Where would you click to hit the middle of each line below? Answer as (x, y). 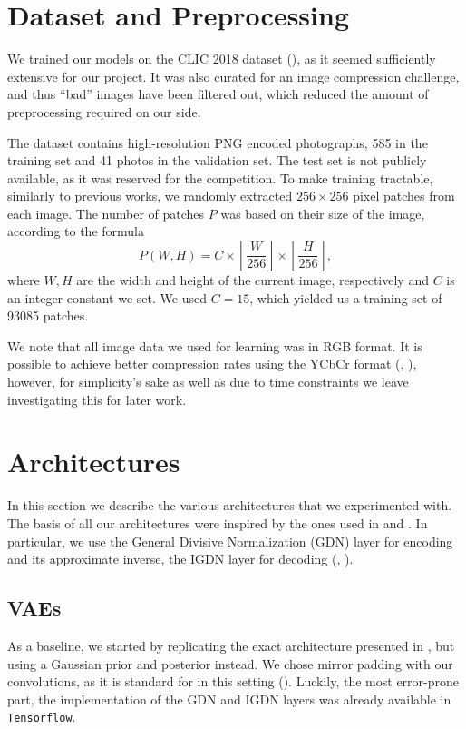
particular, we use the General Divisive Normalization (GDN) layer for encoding (230, 541)
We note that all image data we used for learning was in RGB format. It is (215, 345)
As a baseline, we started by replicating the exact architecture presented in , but (231, 645)
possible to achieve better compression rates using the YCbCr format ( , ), (212, 364)
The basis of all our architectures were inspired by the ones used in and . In (218, 522)
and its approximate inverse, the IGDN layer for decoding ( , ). (180, 559)
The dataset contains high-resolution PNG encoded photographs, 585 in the (218, 142)
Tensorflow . (42, 717)
